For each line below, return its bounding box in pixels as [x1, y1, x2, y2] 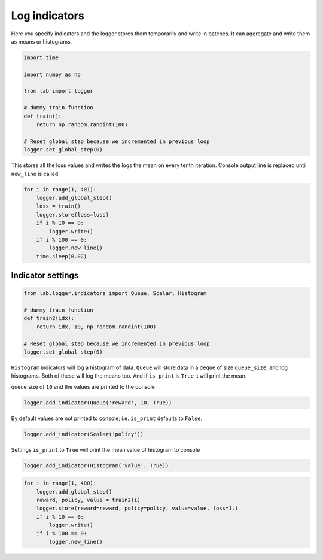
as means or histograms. [11, 38, 72, 45]
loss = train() [36, 203, 81, 209]
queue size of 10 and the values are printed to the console [11, 383, 156, 390]
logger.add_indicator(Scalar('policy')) [23, 431, 144, 437]
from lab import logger [23, 87, 94, 95]
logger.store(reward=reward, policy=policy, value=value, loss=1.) [36, 505, 239, 512]
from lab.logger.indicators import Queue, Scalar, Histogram [23, 290, 207, 297]
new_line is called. [11, 170, 60, 177]
